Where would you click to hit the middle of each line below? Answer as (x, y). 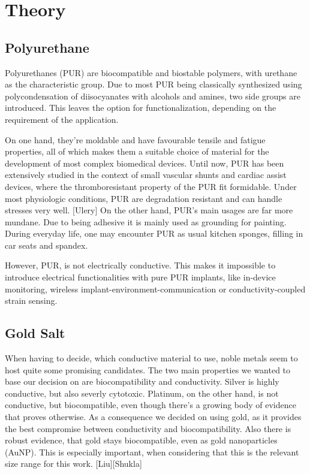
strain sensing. (31, 301)
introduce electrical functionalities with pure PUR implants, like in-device (140, 277)
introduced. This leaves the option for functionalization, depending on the (141, 108)
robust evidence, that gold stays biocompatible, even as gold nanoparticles (141, 440)
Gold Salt (35, 333)
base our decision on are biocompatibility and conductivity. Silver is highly (142, 381)
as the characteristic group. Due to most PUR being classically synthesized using (154, 84)
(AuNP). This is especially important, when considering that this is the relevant (152, 452)
